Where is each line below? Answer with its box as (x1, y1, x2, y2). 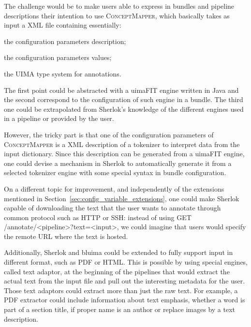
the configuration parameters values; (4, 52, 112, 62)
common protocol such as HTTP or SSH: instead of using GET (4, 212, 192, 222)
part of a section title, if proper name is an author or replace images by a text (4, 304, 236, 314)
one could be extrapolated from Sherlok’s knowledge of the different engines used (4, 104, 244, 114)
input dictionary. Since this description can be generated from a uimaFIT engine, (4, 149, 245, 159)
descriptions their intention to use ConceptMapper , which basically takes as (4, 10, 230, 20)
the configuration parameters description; (4, 36, 126, 46)
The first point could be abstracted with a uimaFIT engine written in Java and (4, 85, 239, 95)
